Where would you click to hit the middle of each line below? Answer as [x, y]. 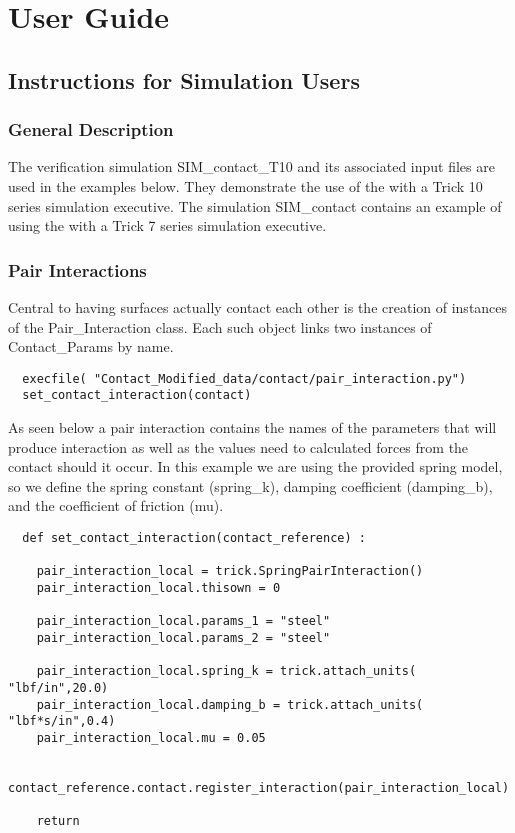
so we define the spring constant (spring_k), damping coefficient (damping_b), [250, 485]
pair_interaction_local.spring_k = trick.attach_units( [226, 671]
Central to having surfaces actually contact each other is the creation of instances [258, 306]
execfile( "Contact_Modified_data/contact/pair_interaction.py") [244, 378]
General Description [91, 129]
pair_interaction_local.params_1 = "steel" [183, 621]
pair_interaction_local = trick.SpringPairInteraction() [230, 571]
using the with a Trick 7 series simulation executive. [167, 225]
